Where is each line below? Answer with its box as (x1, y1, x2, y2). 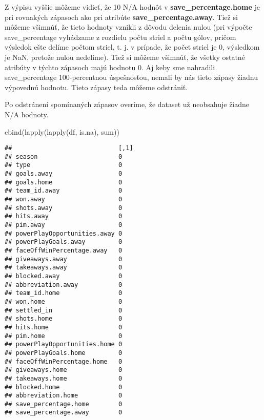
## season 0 (5, 153, 123, 160)
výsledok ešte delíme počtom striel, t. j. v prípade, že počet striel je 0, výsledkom (5, 41, 260, 52)
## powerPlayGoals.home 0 (5, 349, 123, 356)
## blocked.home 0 (5, 383, 123, 391)
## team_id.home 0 (5, 289, 123, 297)
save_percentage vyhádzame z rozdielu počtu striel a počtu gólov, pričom (5, 31, 236, 42)
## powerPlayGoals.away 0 (5, 238, 123, 246)
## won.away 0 (5, 196, 123, 203)
